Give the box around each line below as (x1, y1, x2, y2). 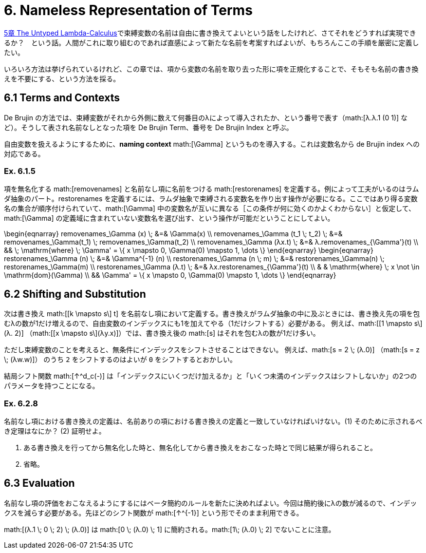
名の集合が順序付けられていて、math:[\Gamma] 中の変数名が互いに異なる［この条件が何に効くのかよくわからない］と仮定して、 (4, 204, 416, 213)
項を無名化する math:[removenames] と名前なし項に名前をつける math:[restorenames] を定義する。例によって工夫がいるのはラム (4, 185, 419, 193)
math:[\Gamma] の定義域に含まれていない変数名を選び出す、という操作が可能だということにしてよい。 (4, 214, 334, 223)
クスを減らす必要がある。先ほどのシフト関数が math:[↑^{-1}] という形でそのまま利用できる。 (4, 508, 303, 517)
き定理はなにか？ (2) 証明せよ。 (4, 426, 106, 435)
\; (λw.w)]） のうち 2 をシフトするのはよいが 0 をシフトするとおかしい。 (4, 355, 237, 364)
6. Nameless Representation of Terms (4, 2, 253, 19)
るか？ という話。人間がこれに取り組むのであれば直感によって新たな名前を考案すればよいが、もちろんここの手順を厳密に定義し (4, 38, 419, 47)
